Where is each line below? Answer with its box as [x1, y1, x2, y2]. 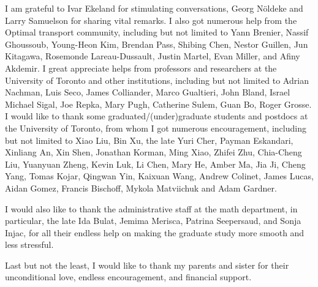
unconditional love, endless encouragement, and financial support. [5, 270, 252, 283]
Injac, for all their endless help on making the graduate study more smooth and [5, 226, 305, 239]
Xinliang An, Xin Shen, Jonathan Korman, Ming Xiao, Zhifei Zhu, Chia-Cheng [5, 146, 302, 158]
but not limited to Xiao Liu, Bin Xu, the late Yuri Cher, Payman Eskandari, [5, 133, 293, 146]
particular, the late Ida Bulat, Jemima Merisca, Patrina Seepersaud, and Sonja [5, 214, 301, 227]
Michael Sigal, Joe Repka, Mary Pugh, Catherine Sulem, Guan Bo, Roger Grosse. [5, 97, 312, 110]
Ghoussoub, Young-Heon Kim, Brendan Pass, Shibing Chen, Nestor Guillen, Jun [5, 37, 308, 50]
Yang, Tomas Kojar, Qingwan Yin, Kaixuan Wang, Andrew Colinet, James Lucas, [5, 170, 314, 182]
